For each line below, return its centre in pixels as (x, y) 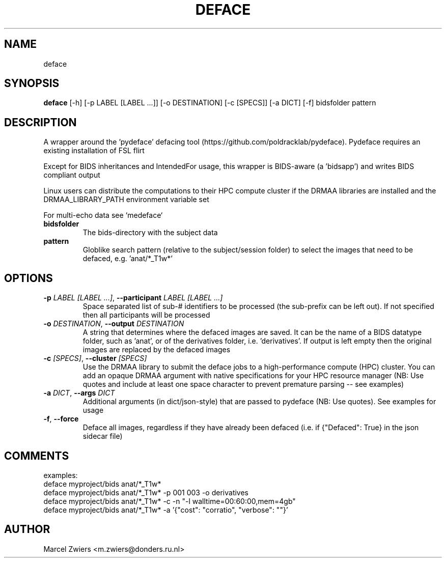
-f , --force (61, 419)
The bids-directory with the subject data (150, 233)
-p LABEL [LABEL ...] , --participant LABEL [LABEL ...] (133, 298)
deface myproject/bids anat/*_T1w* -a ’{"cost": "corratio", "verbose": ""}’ (166, 510)
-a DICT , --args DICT (79, 393)
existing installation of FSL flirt (94, 151)
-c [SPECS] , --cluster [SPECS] (95, 358)
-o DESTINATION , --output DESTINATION (114, 324)
